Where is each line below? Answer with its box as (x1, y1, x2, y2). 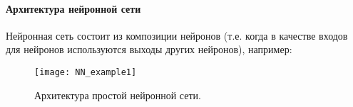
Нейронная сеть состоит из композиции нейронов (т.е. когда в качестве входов (6, 28, 348, 43)
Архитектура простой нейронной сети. (34, 87, 201, 102)
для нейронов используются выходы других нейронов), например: (6, 42, 292, 57)
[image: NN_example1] (34, 67, 137, 77)
